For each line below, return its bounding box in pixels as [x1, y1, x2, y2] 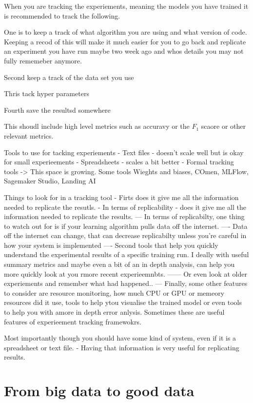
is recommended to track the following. [4, 10, 120, 20]
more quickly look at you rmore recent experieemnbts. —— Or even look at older [4, 268, 247, 279]
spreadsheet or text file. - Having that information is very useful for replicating [4, 342, 239, 352]
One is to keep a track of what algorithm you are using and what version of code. [4, 27, 247, 37]
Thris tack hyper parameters [4, 88, 89, 99]
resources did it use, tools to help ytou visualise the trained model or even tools [4, 297, 242, 307]
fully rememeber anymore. [4, 55, 82, 65]
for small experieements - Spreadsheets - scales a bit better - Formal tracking [4, 157, 234, 167]
